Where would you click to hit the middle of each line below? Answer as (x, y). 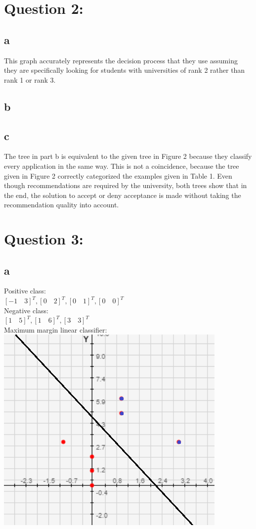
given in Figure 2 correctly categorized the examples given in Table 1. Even (118, 175)
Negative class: (26, 310)
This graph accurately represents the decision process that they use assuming (121, 60)
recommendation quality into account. (62, 205)
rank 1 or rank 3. (30, 79)
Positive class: (25, 291)
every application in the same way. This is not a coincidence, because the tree (122, 166)
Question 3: (44, 239)
